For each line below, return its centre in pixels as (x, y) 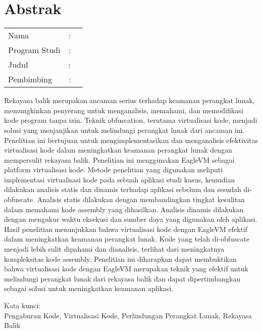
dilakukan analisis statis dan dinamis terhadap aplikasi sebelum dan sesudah (123, 189)
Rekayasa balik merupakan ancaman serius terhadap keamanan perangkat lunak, (129, 100)
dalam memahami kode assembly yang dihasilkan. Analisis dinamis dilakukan (124, 209)
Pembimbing (30, 79)
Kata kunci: (22, 305)
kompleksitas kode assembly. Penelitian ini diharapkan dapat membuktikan (121, 258)
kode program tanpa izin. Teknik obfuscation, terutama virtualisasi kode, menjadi (131, 120)
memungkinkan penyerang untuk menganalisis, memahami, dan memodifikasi (124, 110)
